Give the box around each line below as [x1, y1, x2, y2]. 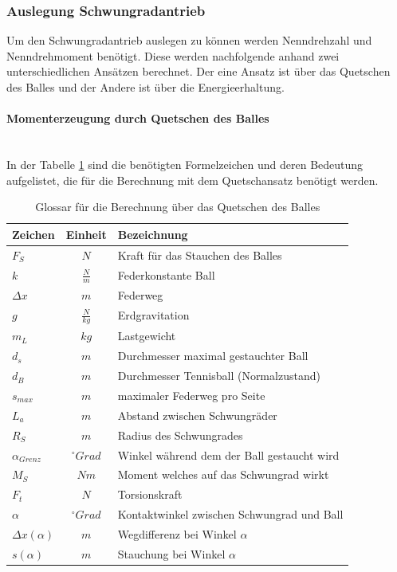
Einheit [65, 225, 107, 242]
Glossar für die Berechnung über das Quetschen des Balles [35, 198, 320, 215]
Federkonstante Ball [117, 266, 215, 283]
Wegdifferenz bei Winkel [117, 525, 237, 542]
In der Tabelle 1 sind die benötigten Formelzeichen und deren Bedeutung [6, 155, 364, 172]
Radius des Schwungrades [117, 426, 243, 443]
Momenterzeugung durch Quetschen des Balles [6, 110, 269, 127]
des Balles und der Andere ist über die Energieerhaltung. [6, 79, 285, 95]
